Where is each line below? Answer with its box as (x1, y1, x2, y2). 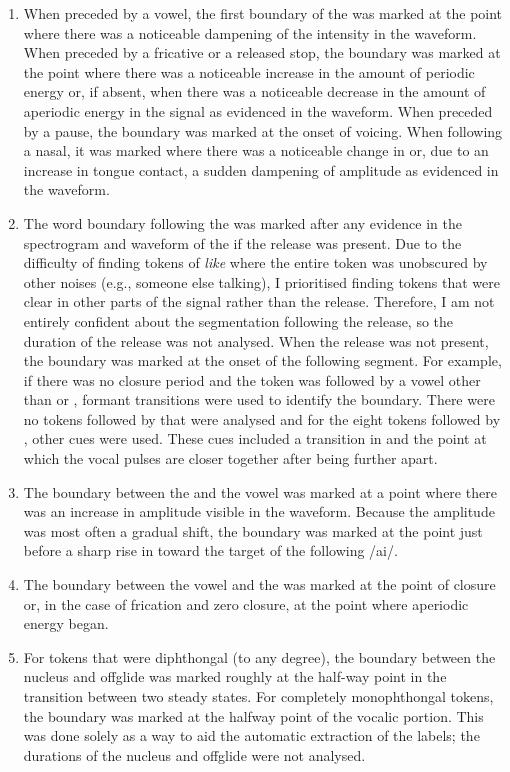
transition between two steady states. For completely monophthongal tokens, (23, 686, 494, 706)
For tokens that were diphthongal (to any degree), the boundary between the (23, 646, 496, 667)
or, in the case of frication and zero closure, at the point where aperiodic (23, 593, 469, 614)
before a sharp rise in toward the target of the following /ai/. (23, 540, 398, 561)
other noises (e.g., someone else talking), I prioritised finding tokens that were (23, 271, 501, 292)
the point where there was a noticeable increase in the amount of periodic (23, 61, 475, 82)
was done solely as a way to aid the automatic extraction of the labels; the (23, 725, 480, 746)
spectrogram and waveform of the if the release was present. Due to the (23, 232, 462, 253)
